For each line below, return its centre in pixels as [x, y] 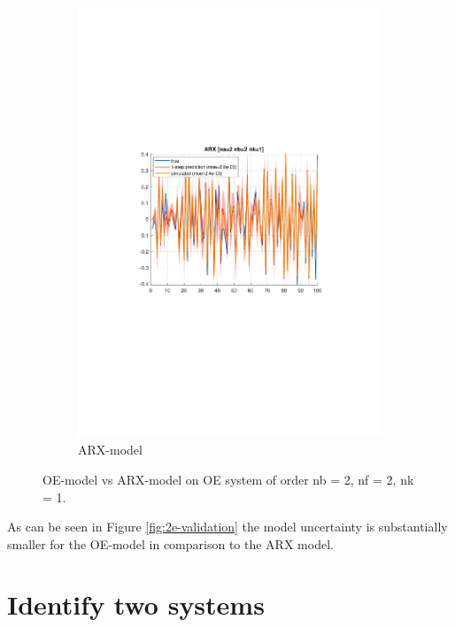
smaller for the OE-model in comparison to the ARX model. [170, 543]
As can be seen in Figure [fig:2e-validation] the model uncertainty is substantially [227, 527]
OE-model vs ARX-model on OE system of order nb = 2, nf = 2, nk [228, 479]
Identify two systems [136, 604]
